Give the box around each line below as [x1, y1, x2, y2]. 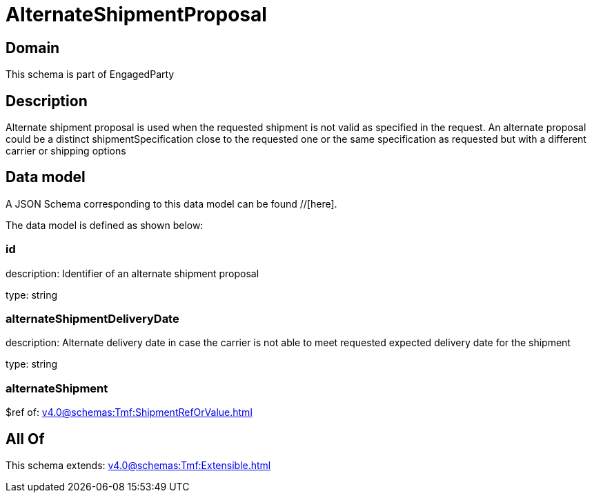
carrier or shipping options [6, 145, 126, 157]
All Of [6, 430, 45, 448]
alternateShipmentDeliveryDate [6, 311, 179, 326]
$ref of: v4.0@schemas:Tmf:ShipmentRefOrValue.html [6, 406, 253, 419]
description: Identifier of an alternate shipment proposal [6, 267, 259, 279]
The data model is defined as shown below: [6, 219, 204, 231]
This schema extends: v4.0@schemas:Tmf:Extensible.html [6, 459, 271, 471]
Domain [6, 39, 60, 57]
